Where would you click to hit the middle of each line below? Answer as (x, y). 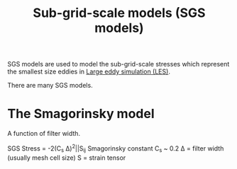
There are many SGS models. (50, 86)
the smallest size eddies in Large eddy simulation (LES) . (89, 71)
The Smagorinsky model (81, 114)
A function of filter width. (44, 134)
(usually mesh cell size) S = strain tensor (67, 158)
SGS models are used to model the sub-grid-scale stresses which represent (118, 64)
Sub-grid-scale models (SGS (119, 13)
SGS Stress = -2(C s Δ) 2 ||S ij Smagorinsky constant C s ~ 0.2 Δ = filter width (116, 148)
